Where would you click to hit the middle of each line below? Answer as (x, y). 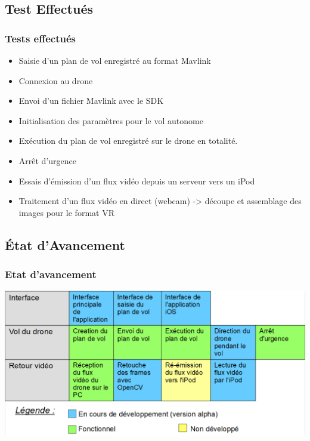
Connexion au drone (56, 80)
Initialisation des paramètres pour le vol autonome (111, 120)
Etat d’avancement (51, 274)
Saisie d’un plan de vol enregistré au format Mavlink (115, 60)
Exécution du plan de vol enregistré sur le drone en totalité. (128, 141)
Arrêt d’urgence (47, 160)
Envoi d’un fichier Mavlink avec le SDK (91, 101)
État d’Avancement (65, 244)
